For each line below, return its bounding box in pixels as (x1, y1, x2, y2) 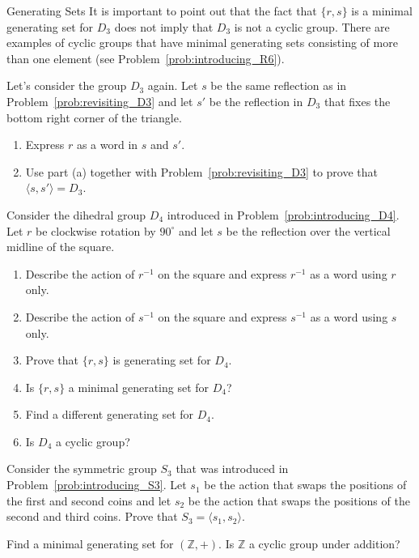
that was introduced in (176, 460, 289, 477)
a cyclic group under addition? (248, 535, 400, 552)
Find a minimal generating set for (6, 535, 174, 552)
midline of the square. (6, 238, 115, 255)
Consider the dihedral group (6, 206, 146, 223)
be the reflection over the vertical (226, 222, 391, 239)
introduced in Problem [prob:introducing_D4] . (167, 206, 400, 223)
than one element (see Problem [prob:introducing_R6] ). (6, 49, 285, 66)
